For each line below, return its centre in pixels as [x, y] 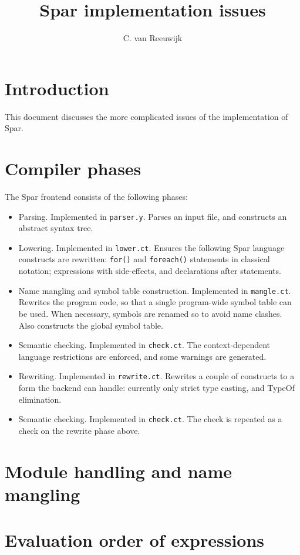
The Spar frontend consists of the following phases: [96, 196]
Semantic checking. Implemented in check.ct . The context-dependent [144, 345]
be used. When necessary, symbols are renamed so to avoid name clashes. [150, 313]
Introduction [57, 88]
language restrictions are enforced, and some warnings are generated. [142, 356]
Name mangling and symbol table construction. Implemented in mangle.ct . [155, 290]
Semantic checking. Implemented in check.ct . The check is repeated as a [150, 419]
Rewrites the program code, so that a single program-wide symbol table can [155, 302]
